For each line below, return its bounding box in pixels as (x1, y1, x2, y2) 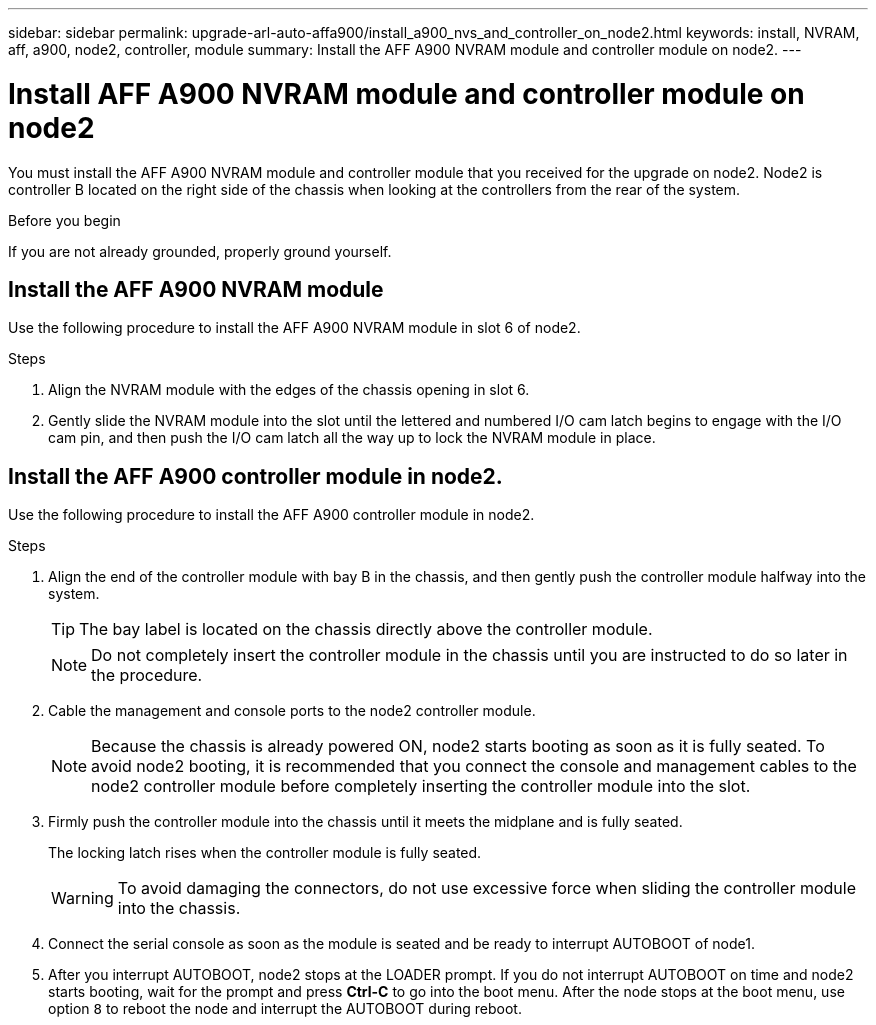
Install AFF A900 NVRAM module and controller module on (8, 76, 805, 111)
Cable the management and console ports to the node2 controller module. (48, 702, 536, 720)
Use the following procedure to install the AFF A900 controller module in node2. (8, 506, 535, 524)
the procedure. (91, 665, 203, 686)
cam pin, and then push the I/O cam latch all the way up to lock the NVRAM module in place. (48, 429, 656, 447)
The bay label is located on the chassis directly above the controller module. (79, 619, 653, 640)
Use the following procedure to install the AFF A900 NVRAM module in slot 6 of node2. (8, 319, 581, 337)
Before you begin (8, 211, 121, 229)
